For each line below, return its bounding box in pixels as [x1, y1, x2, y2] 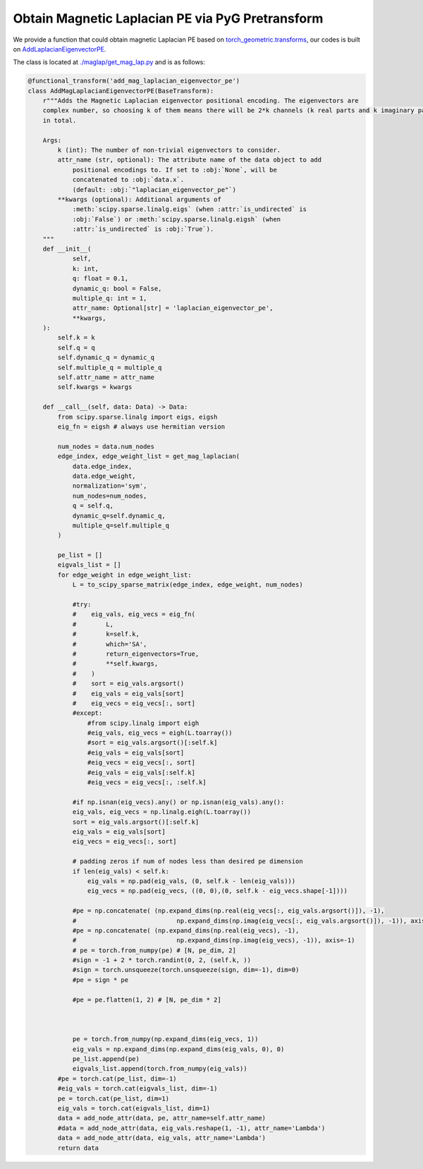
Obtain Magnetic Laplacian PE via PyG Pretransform [13, 11, 324, 26]
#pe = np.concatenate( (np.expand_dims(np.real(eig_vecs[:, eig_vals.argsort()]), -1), [72, 907, 385, 915]
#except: [72, 709, 103, 717]
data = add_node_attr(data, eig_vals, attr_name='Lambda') [57, 1134, 266, 1142]
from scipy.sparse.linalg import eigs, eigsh [57, 413, 218, 421]
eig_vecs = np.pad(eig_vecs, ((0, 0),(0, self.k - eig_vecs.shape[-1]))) [87, 887, 348, 895]
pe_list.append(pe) [72, 1055, 140, 1062]
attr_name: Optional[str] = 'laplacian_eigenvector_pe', [72, 304, 274, 312]
